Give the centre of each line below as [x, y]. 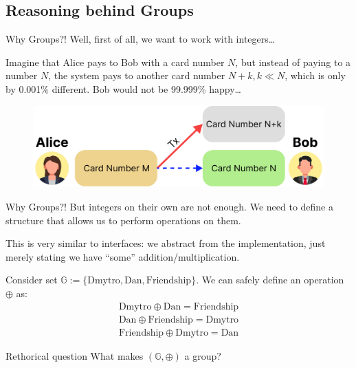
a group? [203, 355]
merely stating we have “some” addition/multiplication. [123, 256]
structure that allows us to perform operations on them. [123, 220]
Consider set [32, 280]
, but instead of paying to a [293, 62]
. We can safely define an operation [270, 280]
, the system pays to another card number [137, 75]
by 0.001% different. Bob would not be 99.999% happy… [123, 88]
